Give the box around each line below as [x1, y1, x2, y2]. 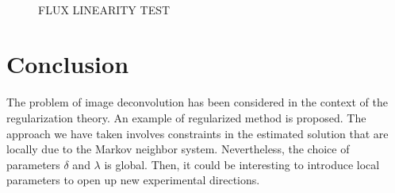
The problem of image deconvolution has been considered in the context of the [6, 94, 388, 110]
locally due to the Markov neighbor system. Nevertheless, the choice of [6, 141, 350, 157]
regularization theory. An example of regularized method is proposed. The [6, 109, 366, 125]
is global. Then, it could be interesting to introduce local [104, 156, 380, 172]
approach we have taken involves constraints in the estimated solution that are [6, 125, 389, 141]
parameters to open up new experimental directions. [6, 172, 260, 188]
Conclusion [6, 48, 129, 80]
